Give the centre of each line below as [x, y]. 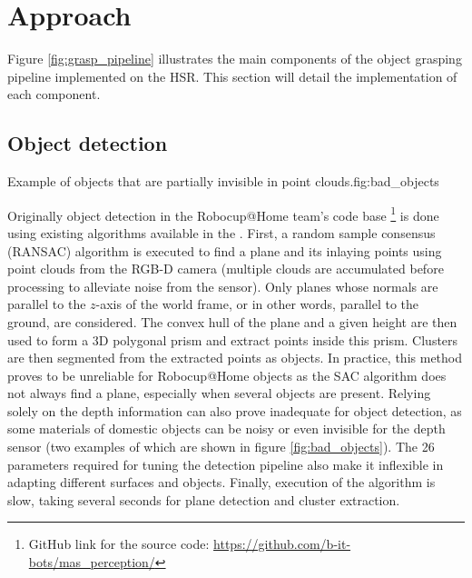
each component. [54, 94]
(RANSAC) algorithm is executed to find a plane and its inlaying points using [225, 250]
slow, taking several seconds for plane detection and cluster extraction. [204, 499]
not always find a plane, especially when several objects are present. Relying [219, 393]
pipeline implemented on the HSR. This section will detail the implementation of [232, 76]
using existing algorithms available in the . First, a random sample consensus [221, 232]
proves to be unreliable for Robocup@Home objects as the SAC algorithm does [227, 375]
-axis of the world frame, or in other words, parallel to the [257, 304]
